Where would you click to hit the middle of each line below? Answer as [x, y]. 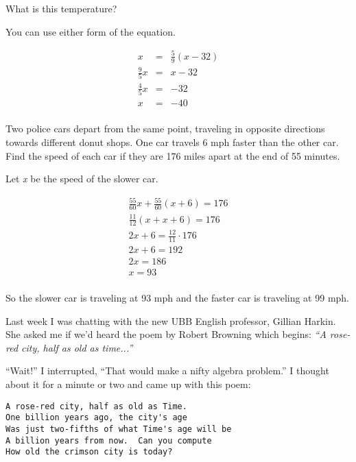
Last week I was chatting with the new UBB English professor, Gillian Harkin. [171, 320]
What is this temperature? [61, 8]
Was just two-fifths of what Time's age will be [119, 429]
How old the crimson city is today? [89, 452]
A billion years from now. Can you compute [109, 440]
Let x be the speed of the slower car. [82, 179]
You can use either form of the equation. [91, 31]
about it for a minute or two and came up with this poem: [128, 384]
